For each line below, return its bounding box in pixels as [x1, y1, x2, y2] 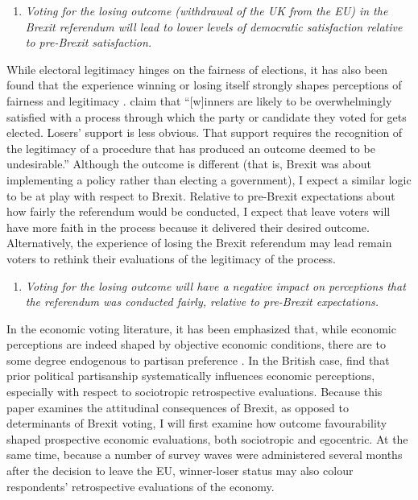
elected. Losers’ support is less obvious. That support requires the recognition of [6, 124, 403, 141]
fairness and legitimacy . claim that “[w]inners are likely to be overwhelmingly [6, 92, 392, 109]
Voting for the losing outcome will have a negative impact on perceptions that [25, 277, 406, 294]
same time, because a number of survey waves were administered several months [6, 446, 403, 463]
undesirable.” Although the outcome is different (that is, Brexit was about [6, 155, 371, 172]
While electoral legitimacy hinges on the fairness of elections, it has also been [6, 60, 388, 77]
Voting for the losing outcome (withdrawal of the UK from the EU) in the [25, 2, 388, 19]
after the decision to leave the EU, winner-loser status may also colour [6, 462, 354, 479]
